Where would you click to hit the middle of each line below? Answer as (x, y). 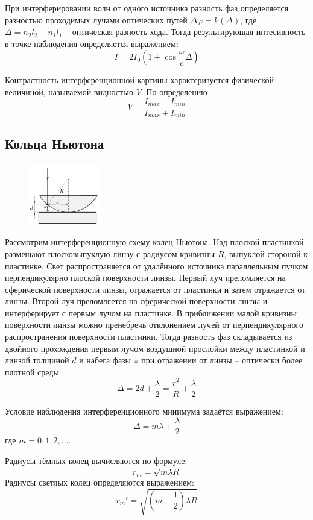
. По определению (174, 91)
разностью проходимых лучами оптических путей (96, 20)
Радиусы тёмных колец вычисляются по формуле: (96, 460)
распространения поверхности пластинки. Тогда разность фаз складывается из (149, 337)
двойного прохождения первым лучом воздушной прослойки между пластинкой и (155, 348)
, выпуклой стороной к (266, 253)
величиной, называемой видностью (69, 91)
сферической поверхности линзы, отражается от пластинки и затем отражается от (155, 289)
